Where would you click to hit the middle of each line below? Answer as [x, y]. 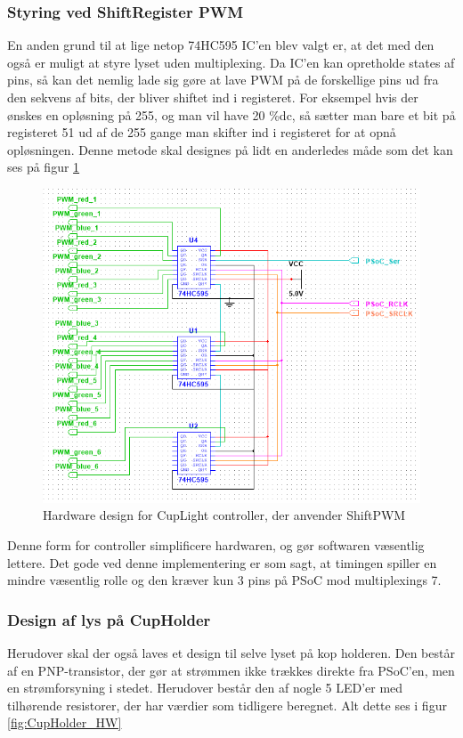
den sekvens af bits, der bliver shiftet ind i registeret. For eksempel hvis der [213, 97]
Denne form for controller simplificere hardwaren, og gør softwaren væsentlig [216, 545]
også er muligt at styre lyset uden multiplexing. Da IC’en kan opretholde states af [231, 62]
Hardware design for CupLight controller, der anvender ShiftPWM [224, 515]
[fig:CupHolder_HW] [65, 722]
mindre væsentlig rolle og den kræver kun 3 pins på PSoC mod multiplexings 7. [224, 580]
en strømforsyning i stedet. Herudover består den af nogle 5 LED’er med [205, 688]
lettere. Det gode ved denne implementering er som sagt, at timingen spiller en [222, 562]
